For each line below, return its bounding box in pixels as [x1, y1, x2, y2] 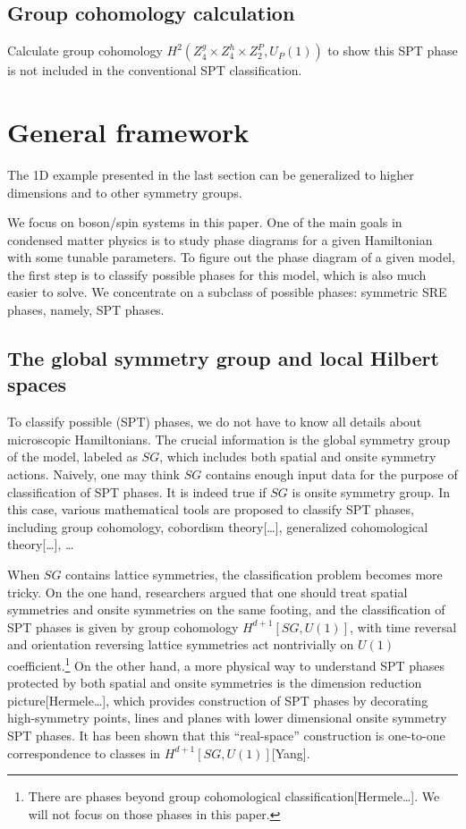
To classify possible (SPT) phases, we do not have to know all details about [7, 412, 422, 431]
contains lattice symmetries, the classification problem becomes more [65, 565, 443, 584]
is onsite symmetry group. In [292, 482, 450, 501]
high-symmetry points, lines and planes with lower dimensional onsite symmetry [7, 708, 447, 727]
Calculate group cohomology [7, 41, 163, 60]
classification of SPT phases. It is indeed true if [7, 482, 267, 501]
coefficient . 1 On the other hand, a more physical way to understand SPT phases [7, 653, 445, 674]
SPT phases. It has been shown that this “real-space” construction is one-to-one [7, 726, 445, 745]
